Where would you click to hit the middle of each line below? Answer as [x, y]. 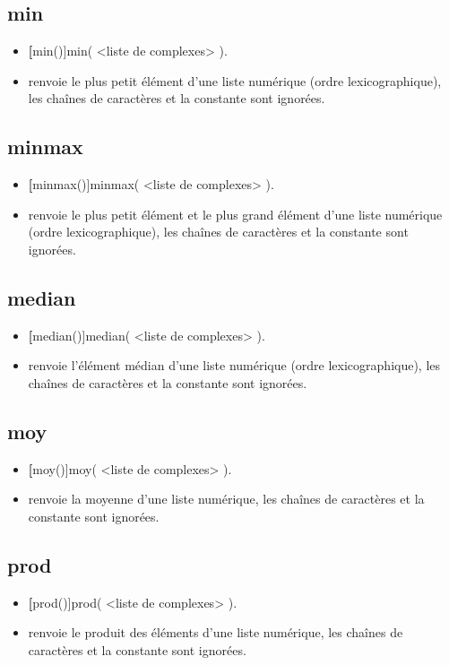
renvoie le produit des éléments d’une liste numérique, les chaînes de [216, 632]
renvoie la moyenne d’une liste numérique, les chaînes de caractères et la [226, 499]
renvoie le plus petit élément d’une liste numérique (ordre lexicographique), [235, 80]
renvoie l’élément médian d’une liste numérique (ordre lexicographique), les [234, 365]
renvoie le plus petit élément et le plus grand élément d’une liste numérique [235, 214]
